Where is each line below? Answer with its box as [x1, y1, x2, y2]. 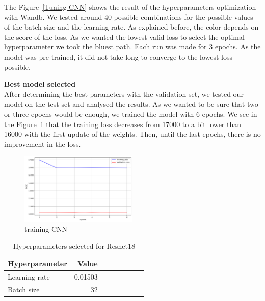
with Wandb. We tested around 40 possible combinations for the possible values [4, 11, 253, 22]
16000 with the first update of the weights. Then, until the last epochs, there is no [4, 129, 261, 139]
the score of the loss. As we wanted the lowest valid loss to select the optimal [4, 31, 245, 42]
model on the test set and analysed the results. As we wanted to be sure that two [4, 98, 258, 109]
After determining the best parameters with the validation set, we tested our [4, 88, 244, 99]
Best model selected [4, 79, 76, 89]
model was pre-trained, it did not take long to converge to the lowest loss [4, 51, 232, 62]
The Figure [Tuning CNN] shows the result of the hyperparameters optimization [4, 2, 256, 12]
